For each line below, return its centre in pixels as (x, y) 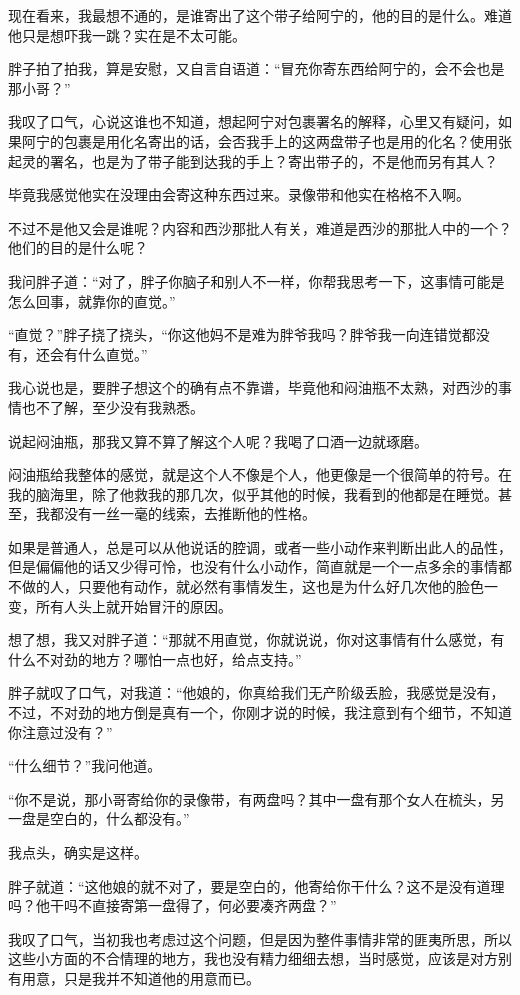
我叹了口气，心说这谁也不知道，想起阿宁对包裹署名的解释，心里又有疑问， (253, 121)
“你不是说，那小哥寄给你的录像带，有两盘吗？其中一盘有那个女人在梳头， (249, 798)
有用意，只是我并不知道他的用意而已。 (134, 977)
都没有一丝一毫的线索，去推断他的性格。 (182, 513)
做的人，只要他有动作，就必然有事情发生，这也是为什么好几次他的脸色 (252, 586)
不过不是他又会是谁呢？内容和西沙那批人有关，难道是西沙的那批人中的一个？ (260, 227)
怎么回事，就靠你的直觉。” (92, 300)
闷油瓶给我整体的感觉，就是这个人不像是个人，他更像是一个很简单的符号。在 (260, 474)
